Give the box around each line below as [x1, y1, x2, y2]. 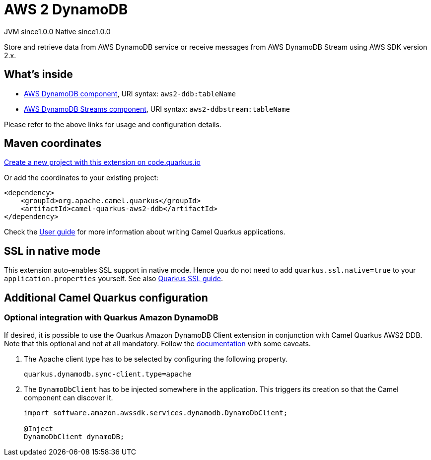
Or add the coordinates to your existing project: [4, 173, 159, 182]
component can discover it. [24, 393, 113, 402]
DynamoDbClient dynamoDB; [24, 432, 125, 441]
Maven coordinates [4, 137, 102, 150]
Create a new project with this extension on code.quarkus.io [4, 158, 201, 167]
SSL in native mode [4, 244, 101, 257]
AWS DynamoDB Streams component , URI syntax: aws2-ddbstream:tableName [24, 104, 290, 113]
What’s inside [4, 68, 73, 81]
